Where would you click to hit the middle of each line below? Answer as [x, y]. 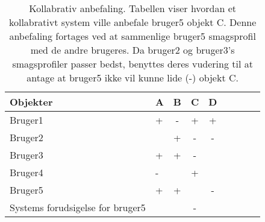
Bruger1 [26, 120]
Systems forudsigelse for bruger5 [78, 207]
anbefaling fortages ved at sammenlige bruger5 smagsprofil [132, 36]
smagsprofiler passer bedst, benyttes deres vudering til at [132, 64]
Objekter [31, 102]
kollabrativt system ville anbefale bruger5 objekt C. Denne [132, 22]
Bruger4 [26, 172]
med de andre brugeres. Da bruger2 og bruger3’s [132, 50]
